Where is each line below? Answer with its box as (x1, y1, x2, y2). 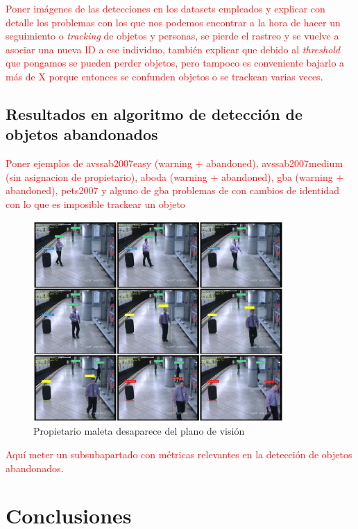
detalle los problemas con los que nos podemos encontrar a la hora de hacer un (6, 15, 341, 29)
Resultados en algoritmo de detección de (6, 103, 303, 124)
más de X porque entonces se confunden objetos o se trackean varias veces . (6, 69, 323, 83)
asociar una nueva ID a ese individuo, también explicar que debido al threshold (6, 42, 341, 56)
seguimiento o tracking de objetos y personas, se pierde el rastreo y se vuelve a (6, 28, 339, 43)
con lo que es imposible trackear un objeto (6, 196, 185, 211)
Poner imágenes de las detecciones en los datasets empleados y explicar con (6, 1, 325, 15)
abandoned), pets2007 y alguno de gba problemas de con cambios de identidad (6, 183, 339, 198)
